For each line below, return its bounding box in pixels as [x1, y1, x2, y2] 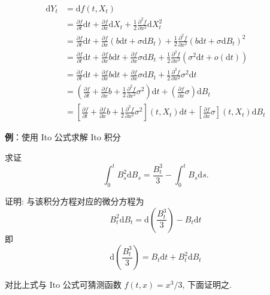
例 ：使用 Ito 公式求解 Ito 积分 [5, 131, 121, 143]
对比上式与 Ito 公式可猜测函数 [5, 278, 122, 291]
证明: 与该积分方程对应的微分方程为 [5, 194, 144, 207]
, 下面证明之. [182, 278, 232, 291]
